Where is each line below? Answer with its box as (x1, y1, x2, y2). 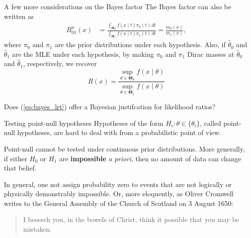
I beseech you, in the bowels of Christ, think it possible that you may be (23, 214, 239, 224)
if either (4, 153, 27, 163)
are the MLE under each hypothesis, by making (12, 49, 154, 59)
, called (200, 118, 221, 128)
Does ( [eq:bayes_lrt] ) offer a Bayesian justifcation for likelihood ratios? (4, 102, 215, 112)
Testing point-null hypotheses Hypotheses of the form (4, 118, 163, 128)
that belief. (4, 163, 36, 173)
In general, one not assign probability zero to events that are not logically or (4, 179, 232, 189)
